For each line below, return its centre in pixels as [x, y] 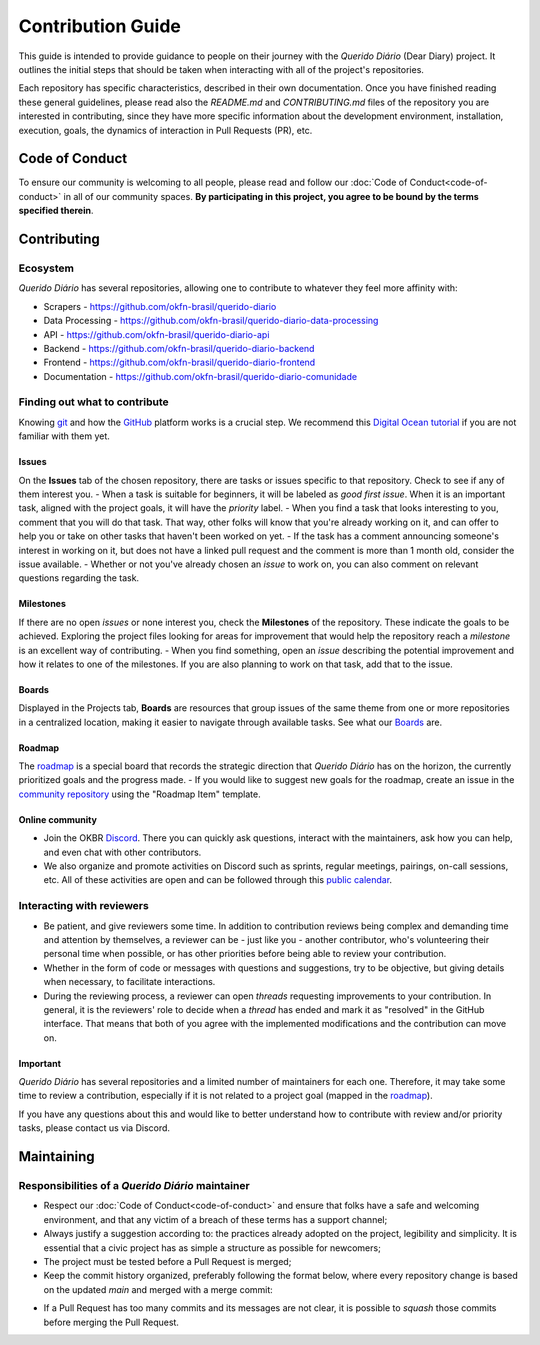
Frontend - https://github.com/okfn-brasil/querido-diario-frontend [179, 362]
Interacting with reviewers [83, 906]
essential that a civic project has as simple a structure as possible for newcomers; [212, 1247]
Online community [57, 819]
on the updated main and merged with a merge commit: [158, 1289]
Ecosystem [46, 268]
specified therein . [56, 211]
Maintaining [56, 1156]
